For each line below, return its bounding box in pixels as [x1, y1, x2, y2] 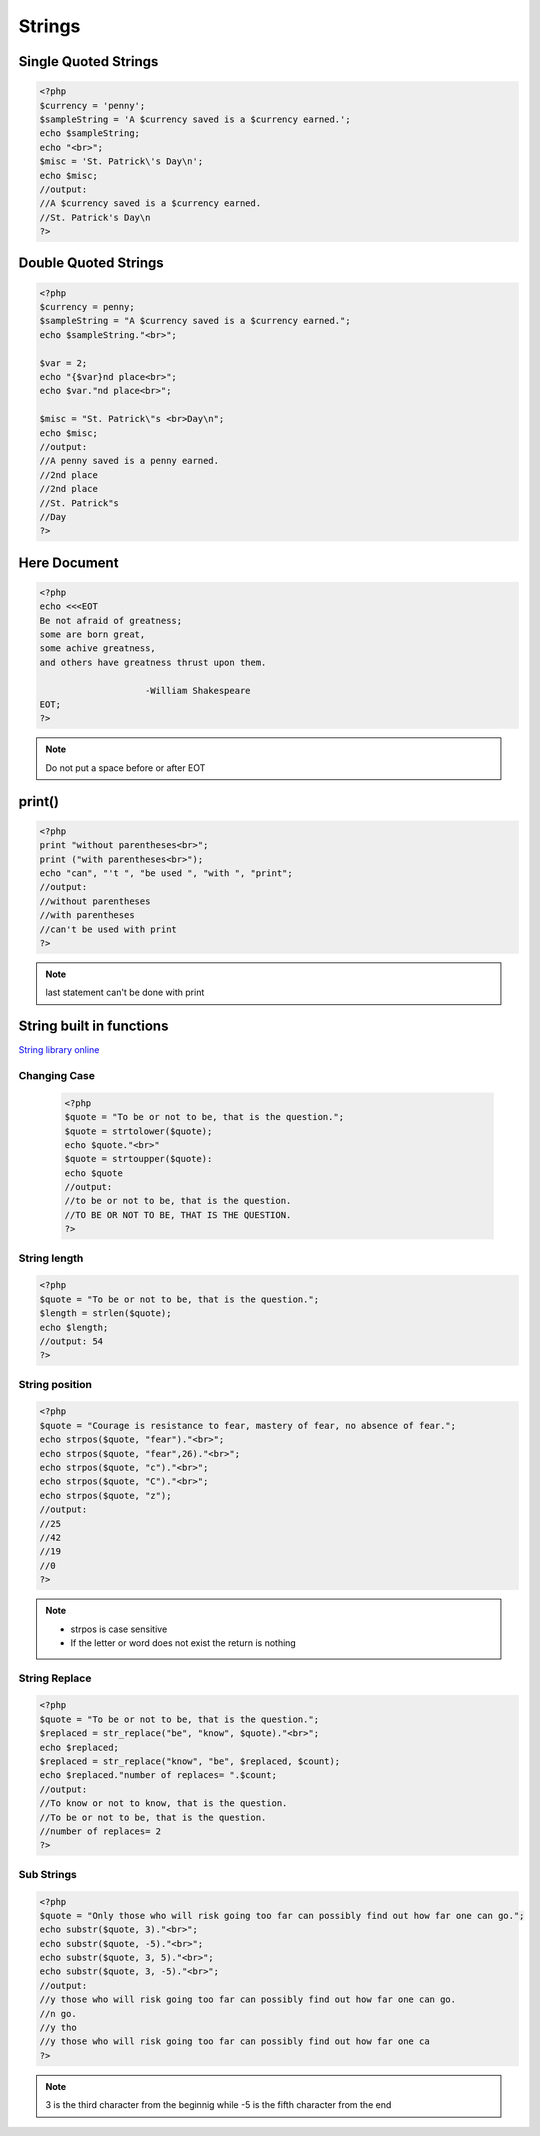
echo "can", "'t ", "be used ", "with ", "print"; [39, 867, 294, 879]
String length [18, 1251, 84, 1265]
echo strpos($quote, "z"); [39, 1490, 172, 1501]
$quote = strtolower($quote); [64, 1125, 213, 1137]
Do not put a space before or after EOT [45, 761, 206, 774]
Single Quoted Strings [18, 53, 159, 70]
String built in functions [18, 1018, 169, 1035]
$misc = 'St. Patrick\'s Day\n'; [39, 156, 204, 167]
